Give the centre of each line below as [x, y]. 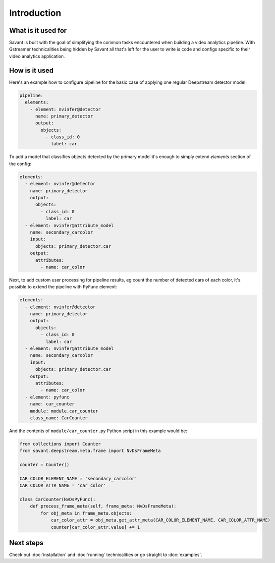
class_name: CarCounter [59, 418]
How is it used [31, 70]
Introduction [35, 13]
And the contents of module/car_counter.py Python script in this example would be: [98, 431]
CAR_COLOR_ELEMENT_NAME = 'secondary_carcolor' [78, 479]
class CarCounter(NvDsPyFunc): [58, 499]
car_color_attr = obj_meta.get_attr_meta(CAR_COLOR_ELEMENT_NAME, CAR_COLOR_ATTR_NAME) [161, 520]
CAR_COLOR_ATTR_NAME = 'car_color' [63, 485]
